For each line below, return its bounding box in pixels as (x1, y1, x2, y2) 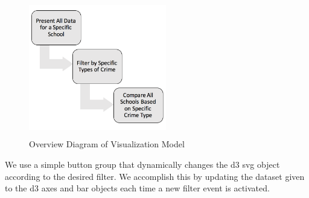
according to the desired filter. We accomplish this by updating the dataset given (5, 170, 305, 182)
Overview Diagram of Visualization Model (29, 138, 185, 150)
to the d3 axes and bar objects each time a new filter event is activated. (5, 182, 270, 194)
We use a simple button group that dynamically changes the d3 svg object (5, 158, 280, 170)
